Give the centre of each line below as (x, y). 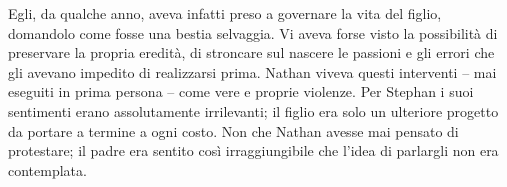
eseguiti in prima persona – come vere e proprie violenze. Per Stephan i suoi (241, 91)
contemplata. (47, 169)
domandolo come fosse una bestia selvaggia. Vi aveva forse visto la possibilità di (253, 32)
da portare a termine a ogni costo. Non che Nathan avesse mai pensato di (233, 130)
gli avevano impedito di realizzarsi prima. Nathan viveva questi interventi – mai (252, 71)
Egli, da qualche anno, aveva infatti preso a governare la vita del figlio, (225, 13)
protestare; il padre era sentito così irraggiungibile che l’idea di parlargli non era (253, 150)
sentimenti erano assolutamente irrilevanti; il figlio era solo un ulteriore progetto (253, 110)
